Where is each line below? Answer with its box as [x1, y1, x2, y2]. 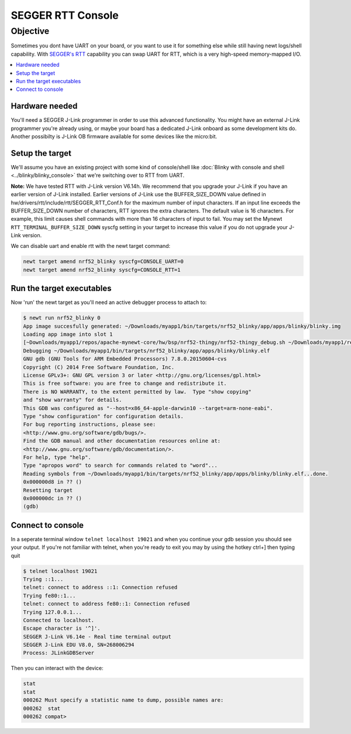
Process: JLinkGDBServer [23, 650, 95, 656]
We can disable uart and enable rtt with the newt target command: [11, 243, 171, 250]
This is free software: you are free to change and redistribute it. [23, 380, 227, 387]
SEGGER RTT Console [11, 9, 119, 22]
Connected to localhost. [23, 617, 95, 623]
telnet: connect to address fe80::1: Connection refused [23, 600, 190, 607]
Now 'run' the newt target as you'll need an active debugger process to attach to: [11, 299, 207, 306]
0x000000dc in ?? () [23, 495, 82, 501]
